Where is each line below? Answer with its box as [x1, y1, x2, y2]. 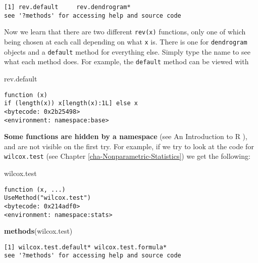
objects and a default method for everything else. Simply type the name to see [4, 46, 250, 57]
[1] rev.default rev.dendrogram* [4, 4, 131, 11]
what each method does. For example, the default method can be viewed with [4, 56, 249, 67]
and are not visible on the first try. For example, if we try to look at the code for [4, 141, 254, 151]
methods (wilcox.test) [4, 226, 73, 236]
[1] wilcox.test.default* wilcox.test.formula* [4, 243, 167, 251]
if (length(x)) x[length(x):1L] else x [4, 100, 138, 107]
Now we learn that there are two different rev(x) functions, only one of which [4, 26, 246, 37]
